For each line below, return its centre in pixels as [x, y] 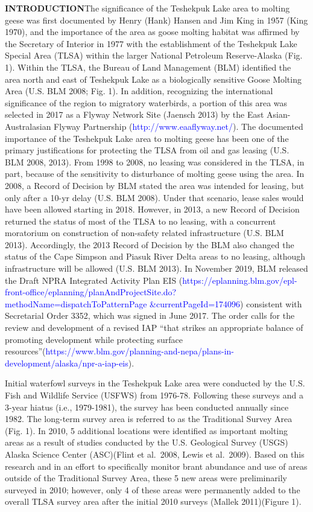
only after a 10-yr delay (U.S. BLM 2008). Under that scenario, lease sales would [154, 197]
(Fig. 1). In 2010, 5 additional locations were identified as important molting [147, 430]
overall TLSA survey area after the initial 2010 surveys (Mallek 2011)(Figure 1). [153, 501]
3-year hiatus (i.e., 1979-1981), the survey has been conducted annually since [147, 407]
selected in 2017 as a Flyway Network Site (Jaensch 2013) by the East [134, 114]
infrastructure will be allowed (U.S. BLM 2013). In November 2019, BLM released [156, 268]
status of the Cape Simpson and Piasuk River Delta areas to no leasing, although [155, 256]
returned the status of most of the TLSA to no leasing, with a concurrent [141, 221]
